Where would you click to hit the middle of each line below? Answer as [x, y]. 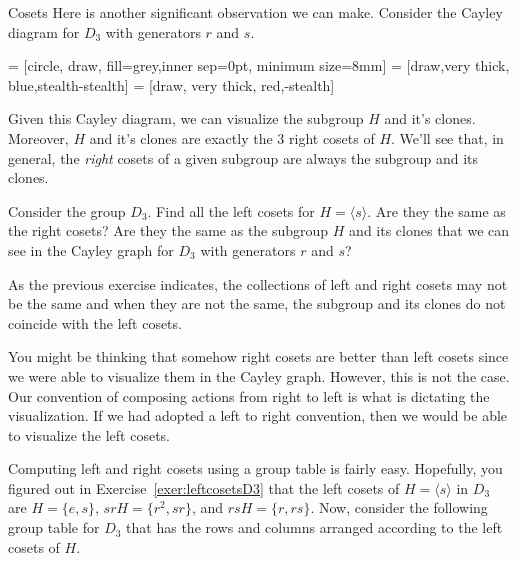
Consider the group [67, 210]
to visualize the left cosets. [89, 434]
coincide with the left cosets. [95, 322]
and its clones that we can [429, 230]
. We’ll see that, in [447, 137]
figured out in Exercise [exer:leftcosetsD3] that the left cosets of [204, 487]
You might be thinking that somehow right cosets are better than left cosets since [258, 356]
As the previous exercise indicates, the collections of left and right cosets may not [258, 283]
